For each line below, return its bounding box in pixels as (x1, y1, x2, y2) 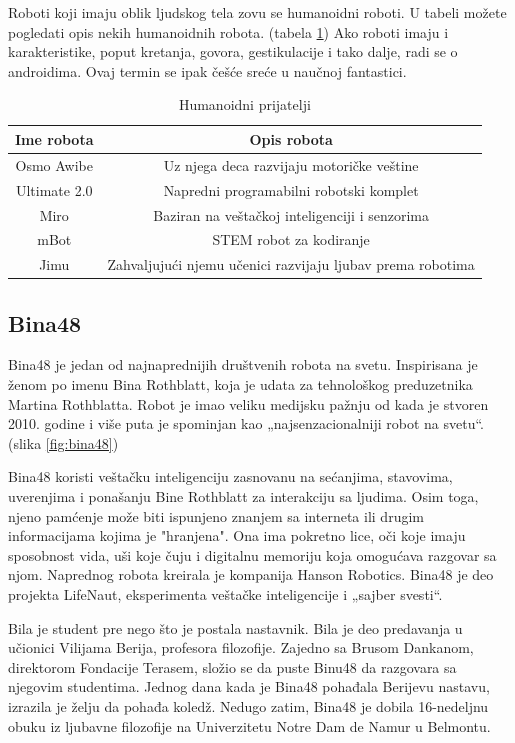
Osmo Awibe (15, 154, 93, 175)
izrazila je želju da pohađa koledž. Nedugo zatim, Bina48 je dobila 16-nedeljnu (8, 695, 489, 716)
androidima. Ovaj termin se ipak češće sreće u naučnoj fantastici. (8, 60, 407, 81)
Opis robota (249, 128, 333, 149)
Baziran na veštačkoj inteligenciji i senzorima (153, 204, 429, 225)
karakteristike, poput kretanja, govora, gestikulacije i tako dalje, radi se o (8, 41, 458, 62)
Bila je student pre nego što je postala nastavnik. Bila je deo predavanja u (8, 617, 463, 638)
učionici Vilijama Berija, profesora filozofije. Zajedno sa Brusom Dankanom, (8, 637, 474, 658)
